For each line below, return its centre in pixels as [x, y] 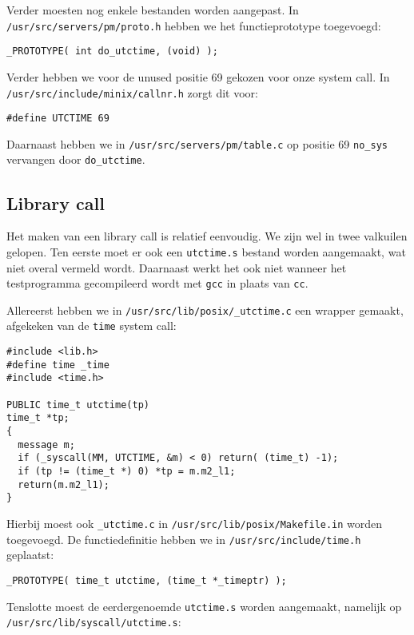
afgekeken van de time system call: [92, 325]
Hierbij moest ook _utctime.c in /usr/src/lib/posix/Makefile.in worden [195, 524]
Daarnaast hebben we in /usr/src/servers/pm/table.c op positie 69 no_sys [197, 143]
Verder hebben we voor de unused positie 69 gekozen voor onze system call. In [198, 76]
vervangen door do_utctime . [76, 159]
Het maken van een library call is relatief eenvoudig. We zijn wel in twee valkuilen [207, 236]
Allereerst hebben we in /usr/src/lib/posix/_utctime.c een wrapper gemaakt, [205, 310]
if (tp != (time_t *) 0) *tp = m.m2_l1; [127, 472]
